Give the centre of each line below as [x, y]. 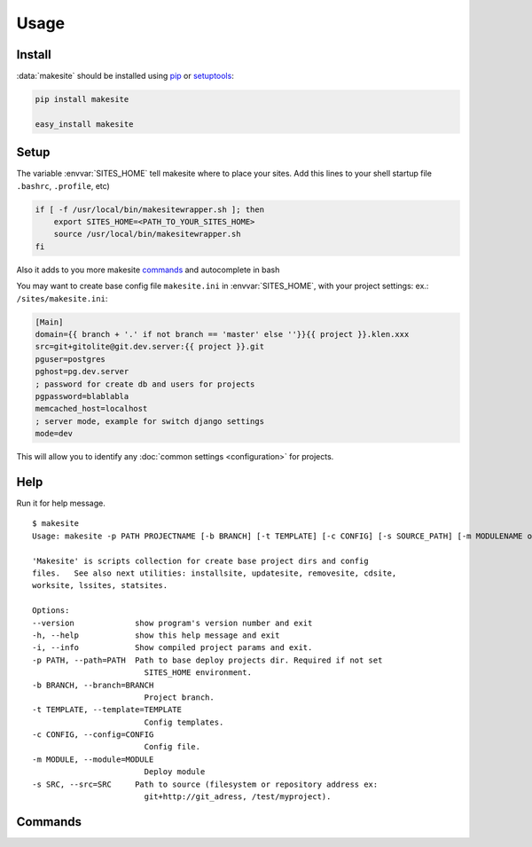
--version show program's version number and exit [172, 623]
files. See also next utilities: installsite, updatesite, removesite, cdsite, [215, 573]
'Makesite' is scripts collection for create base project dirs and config [200, 561]
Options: [51, 611]
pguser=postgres [70, 359]
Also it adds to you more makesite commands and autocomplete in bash [148, 270]
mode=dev [54, 434]
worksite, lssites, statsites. [100, 586]
